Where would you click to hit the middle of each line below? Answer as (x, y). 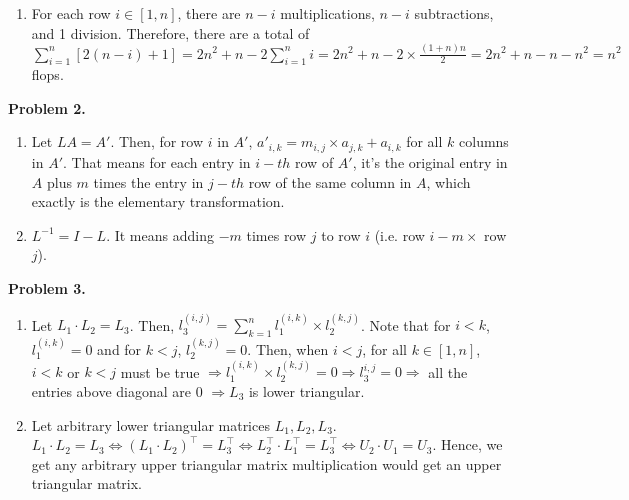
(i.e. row (399, 234)
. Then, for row (157, 141)
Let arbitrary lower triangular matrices (150, 424)
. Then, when (288, 348)
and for (119, 348)
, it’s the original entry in (430, 161)
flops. (47, 74)
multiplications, (327, 13)
